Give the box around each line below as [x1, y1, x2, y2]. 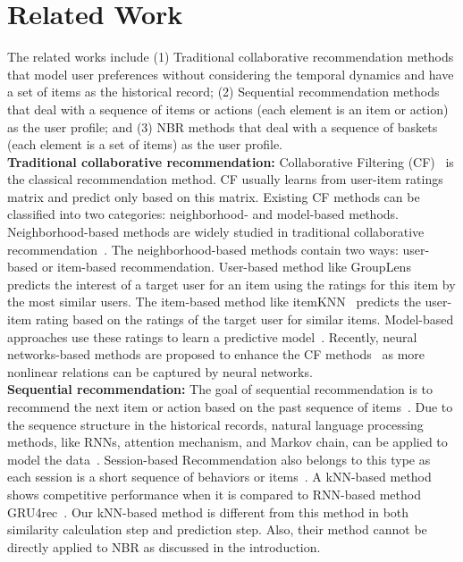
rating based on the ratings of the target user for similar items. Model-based [35, 310, 454, 329]
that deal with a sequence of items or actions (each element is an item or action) [7, 99, 449, 118]
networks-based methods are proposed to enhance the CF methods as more [7, 345, 425, 364]
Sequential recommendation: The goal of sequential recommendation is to [7, 380, 434, 398]
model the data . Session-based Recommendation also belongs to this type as [7, 449, 431, 468]
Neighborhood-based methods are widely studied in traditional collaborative [7, 222, 425, 241]
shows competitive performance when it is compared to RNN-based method [7, 484, 421, 503]
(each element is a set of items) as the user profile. [7, 135, 282, 154]
